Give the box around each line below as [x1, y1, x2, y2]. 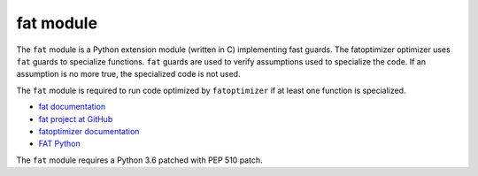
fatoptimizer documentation [38, 126, 140, 136]
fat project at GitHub [38, 113, 113, 124]
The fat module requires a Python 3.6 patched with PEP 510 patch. [16, 155, 263, 165]
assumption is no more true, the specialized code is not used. [16, 69, 241, 80]
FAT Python [38, 138, 81, 149]
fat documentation [38, 102, 106, 112]
